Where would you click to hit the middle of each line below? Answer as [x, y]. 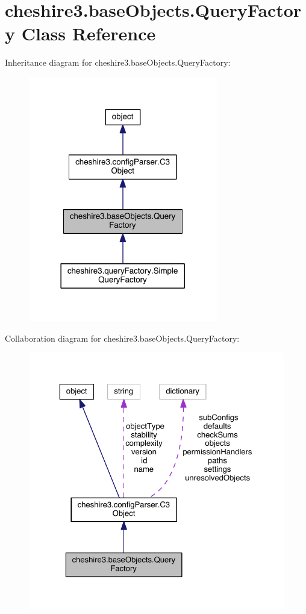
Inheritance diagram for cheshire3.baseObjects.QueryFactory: [118, 62]
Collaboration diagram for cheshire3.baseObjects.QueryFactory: [122, 338]
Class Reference [89, 33]
